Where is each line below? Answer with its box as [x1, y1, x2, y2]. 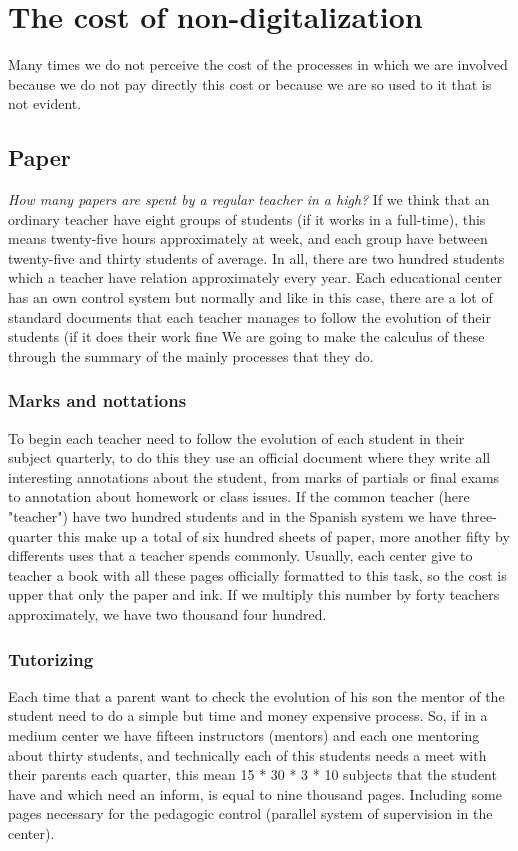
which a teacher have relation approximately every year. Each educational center [8, 267, 502, 288]
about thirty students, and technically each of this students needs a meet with [8, 744, 487, 765]
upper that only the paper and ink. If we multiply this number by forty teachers [8, 584, 500, 605]
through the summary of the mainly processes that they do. [8, 345, 374, 366]
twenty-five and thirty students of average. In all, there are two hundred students [8, 247, 505, 268]
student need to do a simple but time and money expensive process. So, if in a [8, 705, 488, 726]
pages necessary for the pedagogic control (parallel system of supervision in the [8, 803, 493, 824]
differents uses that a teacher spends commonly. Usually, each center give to [8, 545, 473, 566]
